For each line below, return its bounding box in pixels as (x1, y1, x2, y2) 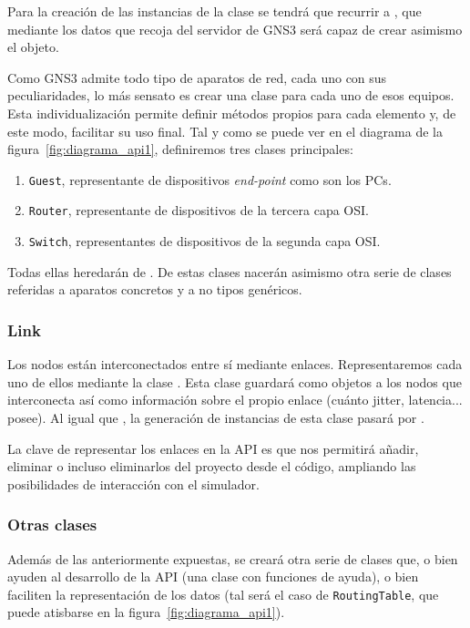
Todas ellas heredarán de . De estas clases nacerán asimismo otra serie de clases (7, 262, 452, 281)
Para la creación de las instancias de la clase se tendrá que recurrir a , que (7, 2, 422, 20)
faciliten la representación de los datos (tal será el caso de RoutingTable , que (7, 584, 439, 603)
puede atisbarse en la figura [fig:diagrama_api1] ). (7, 602, 285, 622)
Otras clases (7, 513, 97, 536)
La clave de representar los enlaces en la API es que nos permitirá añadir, (7, 438, 419, 458)
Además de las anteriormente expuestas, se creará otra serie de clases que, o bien (7, 549, 458, 568)
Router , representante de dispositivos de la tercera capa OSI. (28, 201, 369, 220)
